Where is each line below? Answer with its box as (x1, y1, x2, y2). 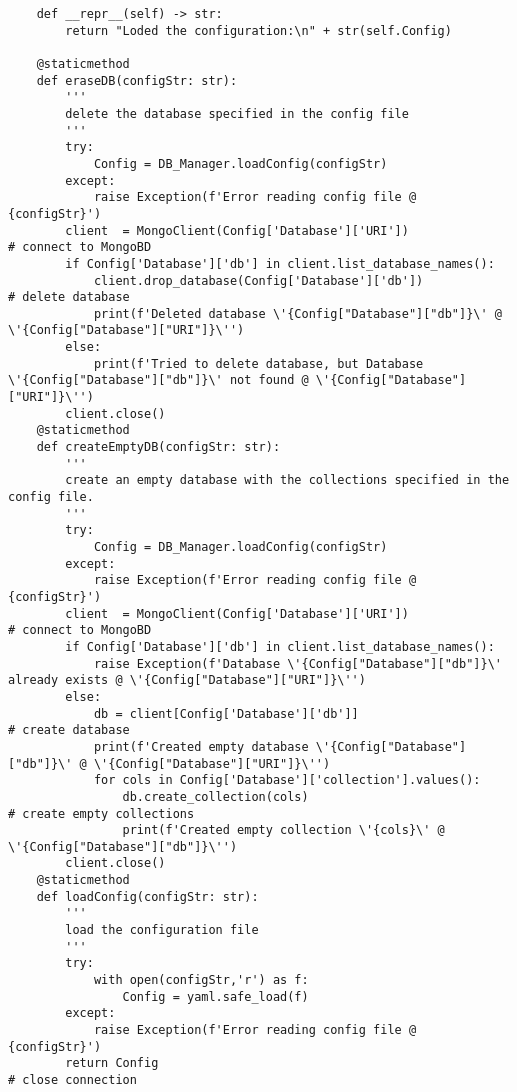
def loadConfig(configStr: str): (36, 889, 259, 904)
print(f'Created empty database (93, 739, 309, 754)
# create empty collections (8, 806, 195, 821)
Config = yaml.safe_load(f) (122, 989, 309, 1004)
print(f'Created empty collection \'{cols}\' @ (122, 823, 445, 838)
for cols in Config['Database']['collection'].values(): (93, 773, 481, 788)
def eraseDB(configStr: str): (36, 73, 238, 88)
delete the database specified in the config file (65, 106, 409, 121)
